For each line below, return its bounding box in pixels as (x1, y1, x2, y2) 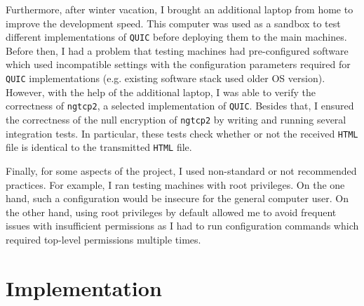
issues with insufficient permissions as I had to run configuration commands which (6, 218, 359, 233)
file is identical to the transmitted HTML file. (6, 140, 192, 154)
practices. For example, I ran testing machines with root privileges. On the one (6, 177, 345, 192)
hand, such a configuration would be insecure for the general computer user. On (6, 191, 349, 206)
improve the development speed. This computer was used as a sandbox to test (6, 15, 341, 30)
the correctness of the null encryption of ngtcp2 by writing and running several (6, 112, 346, 126)
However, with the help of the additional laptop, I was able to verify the (6, 84, 316, 99)
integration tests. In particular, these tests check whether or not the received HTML (6, 126, 358, 140)
